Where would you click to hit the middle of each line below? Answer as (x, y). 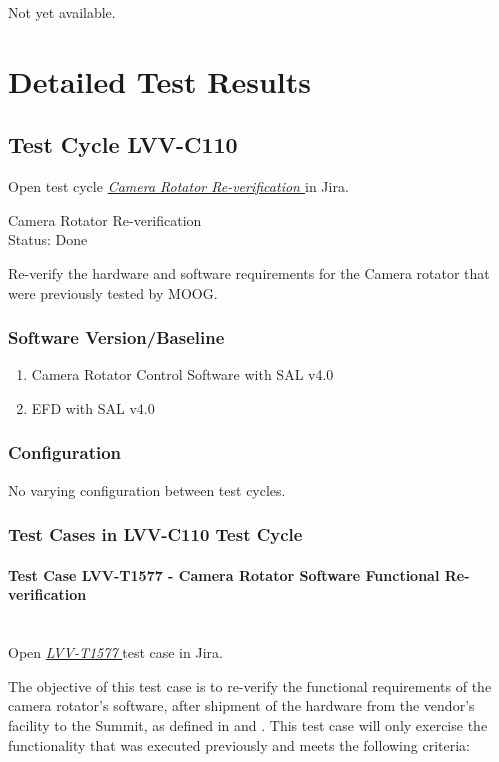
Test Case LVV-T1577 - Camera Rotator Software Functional (224, 574)
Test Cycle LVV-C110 (123, 144)
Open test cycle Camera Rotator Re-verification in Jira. (178, 186)
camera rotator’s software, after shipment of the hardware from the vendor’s (241, 705)
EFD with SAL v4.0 (93, 407)
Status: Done (48, 239)
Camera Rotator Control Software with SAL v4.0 (182, 374)
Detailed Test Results (159, 80)
